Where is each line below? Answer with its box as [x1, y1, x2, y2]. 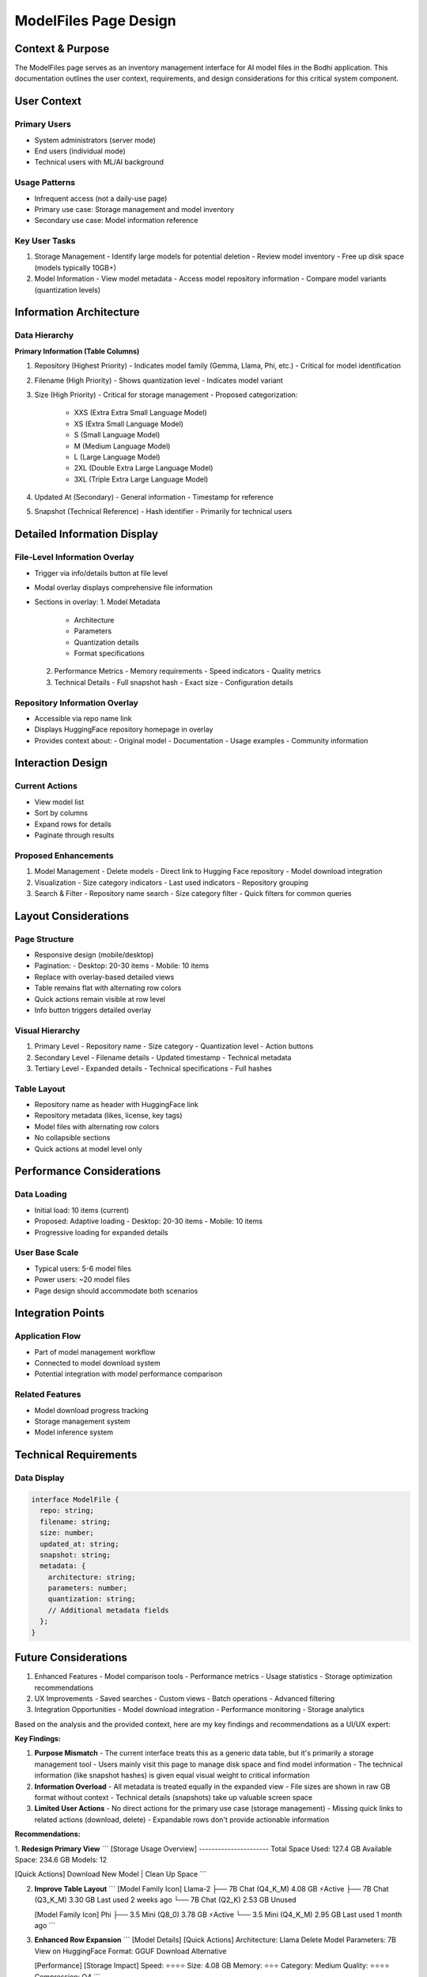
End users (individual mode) [34, 146, 126, 156]
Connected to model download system [34, 1359, 161, 1368]
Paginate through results [34, 830, 115, 840]
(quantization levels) [34, 285, 100, 294]
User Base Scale [14, 1247, 79, 1258]
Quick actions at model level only [34, 1143, 142, 1154]
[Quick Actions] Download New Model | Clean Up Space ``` [14, 1869, 207, 1879]
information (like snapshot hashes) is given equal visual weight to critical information [34, 1771, 310, 1780]
